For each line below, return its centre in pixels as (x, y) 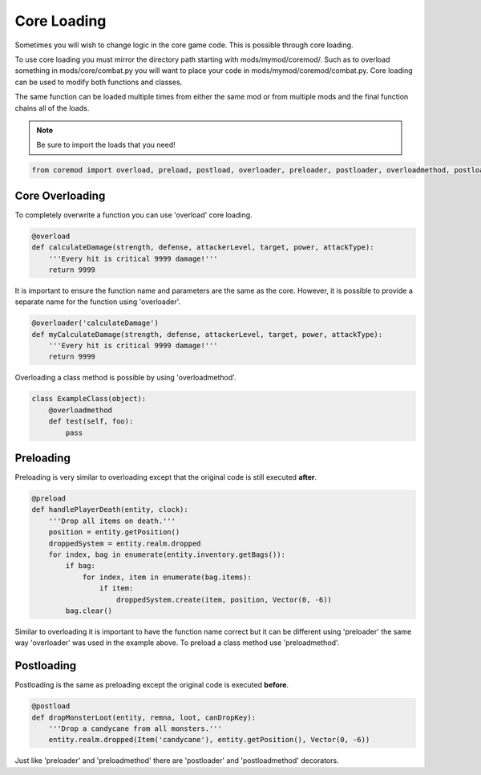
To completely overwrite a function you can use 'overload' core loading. (133, 215)
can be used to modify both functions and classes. (99, 82)
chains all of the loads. (52, 108)
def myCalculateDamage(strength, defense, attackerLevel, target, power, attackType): (207, 334)
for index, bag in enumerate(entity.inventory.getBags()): (167, 555)
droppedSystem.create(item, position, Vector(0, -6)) (224, 599)
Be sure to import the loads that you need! (106, 145)
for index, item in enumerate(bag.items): (167, 577)
